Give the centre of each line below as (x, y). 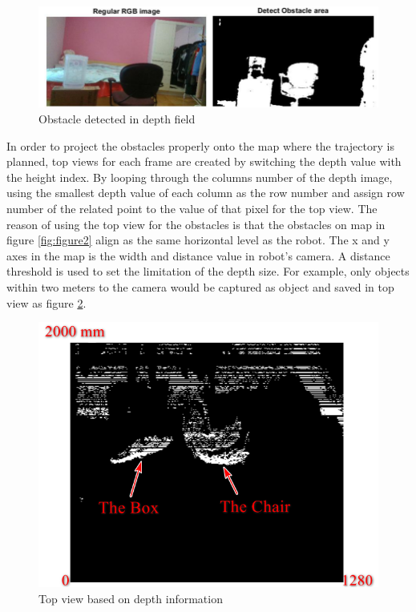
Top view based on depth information (131, 599)
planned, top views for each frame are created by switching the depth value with (204, 161)
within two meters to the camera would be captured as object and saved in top (200, 286)
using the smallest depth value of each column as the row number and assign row (206, 193)
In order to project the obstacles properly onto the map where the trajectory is (200, 145)
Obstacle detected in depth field (117, 118)
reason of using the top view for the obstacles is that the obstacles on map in (196, 224)
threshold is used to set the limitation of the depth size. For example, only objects (208, 271)
